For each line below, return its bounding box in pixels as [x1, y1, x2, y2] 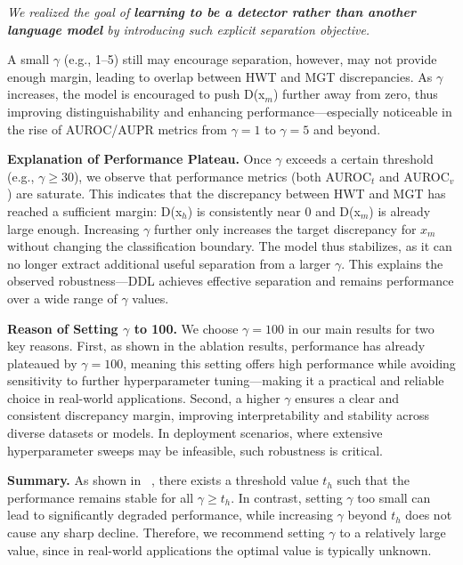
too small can [357, 488, 431, 506]
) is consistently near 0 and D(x [187, 201, 361, 220]
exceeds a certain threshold [286, 149, 434, 168]
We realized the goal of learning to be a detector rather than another [7, 3, 416, 20]
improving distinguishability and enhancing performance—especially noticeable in [7, 101, 452, 120]
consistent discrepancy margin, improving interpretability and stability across [7, 406, 430, 424]
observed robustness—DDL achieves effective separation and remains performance [7, 271, 454, 290]
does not [405, 505, 452, 524]
